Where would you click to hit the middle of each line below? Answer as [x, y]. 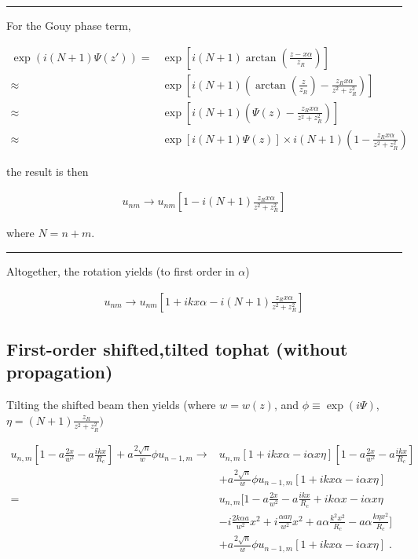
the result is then [48, 171]
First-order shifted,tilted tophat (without [177, 348]
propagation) [60, 372]
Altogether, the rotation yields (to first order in [121, 270]
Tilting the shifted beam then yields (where [111, 405]
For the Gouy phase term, [69, 25]
